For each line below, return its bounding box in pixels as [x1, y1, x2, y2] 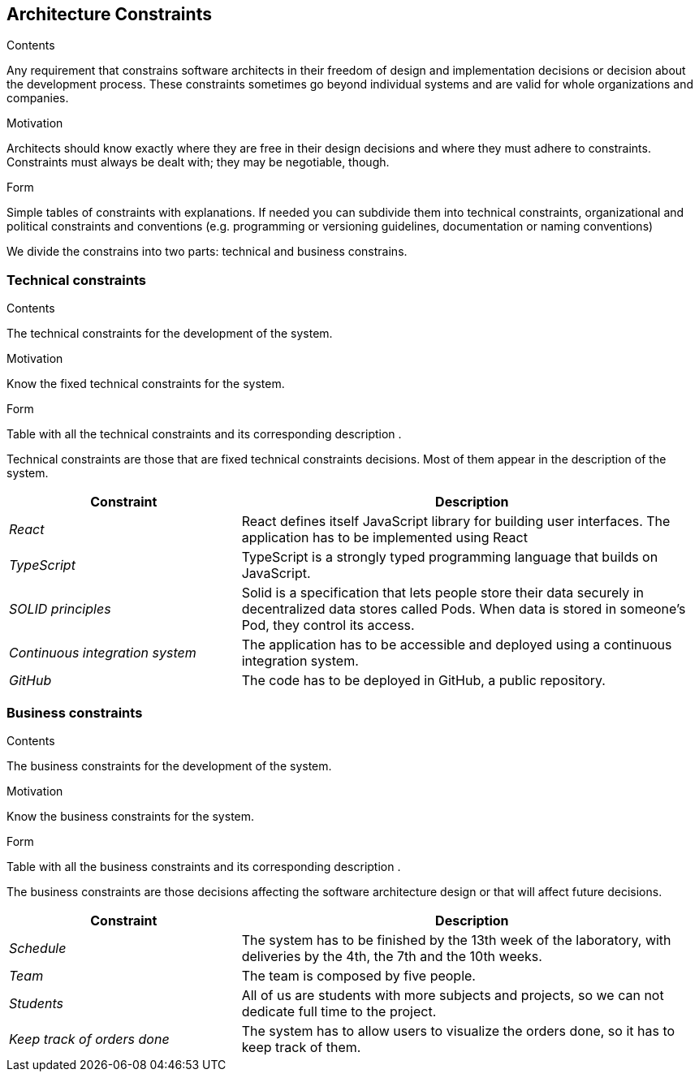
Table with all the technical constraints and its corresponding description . [6, 427, 402, 442]
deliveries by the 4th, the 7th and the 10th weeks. [241, 947, 542, 964]
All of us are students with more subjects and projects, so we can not [241, 986, 664, 1003]
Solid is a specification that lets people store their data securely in [241, 584, 644, 602]
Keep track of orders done [9, 1030, 170, 1047]
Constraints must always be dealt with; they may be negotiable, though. [6, 155, 390, 170]
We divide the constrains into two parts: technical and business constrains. [6, 244, 408, 259]
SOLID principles [9, 601, 111, 618]
